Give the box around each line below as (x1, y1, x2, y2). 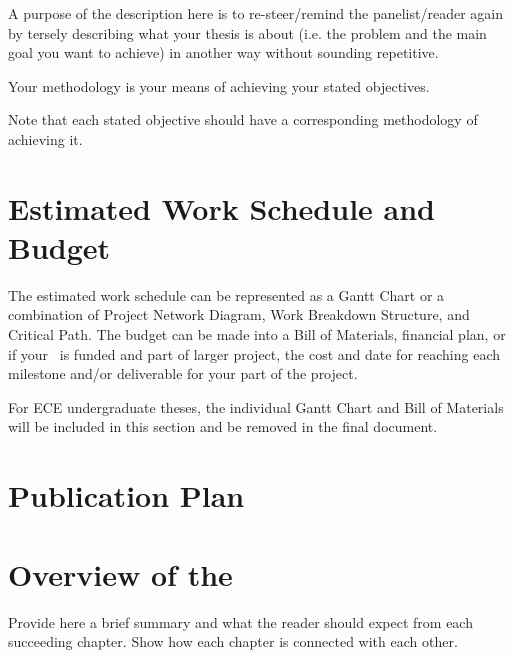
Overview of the (8, 553, 233, 594)
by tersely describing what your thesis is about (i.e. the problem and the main (8, 22, 487, 43)
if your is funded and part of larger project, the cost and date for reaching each (8, 343, 501, 364)
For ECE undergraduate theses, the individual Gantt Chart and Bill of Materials (8, 396, 504, 417)
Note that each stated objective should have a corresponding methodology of (8, 109, 478, 130)
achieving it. (8, 128, 83, 149)
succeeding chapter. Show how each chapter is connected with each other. (8, 631, 458, 652)
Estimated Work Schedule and (8, 187, 435, 228)
